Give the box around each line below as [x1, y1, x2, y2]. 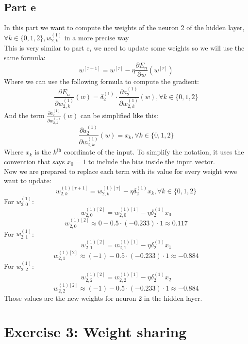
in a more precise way [64, 32, 129, 42]
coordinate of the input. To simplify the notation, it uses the [64, 147, 244, 157]
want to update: [4, 175, 51, 186]
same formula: [4, 52, 46, 62]
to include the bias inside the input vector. [88, 156, 215, 166]
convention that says [4, 156, 65, 166]
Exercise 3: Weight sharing [4, 321, 187, 341]
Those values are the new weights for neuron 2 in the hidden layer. [4, 293, 202, 303]
